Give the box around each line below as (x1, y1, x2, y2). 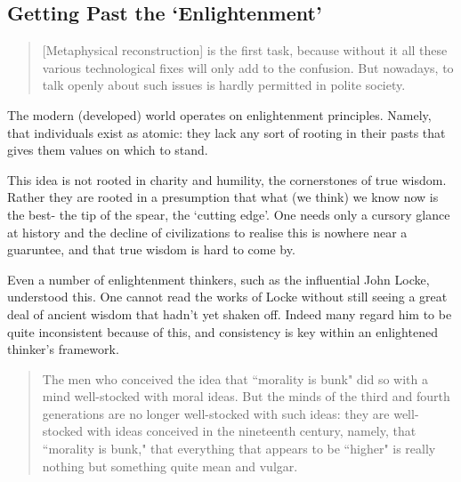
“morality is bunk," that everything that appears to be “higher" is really (42, 439, 436, 458)
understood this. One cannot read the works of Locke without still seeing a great (7, 287, 448, 306)
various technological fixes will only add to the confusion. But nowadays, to (42, 58, 454, 76)
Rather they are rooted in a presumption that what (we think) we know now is (7, 188, 439, 206)
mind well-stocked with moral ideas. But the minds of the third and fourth (42, 387, 450, 406)
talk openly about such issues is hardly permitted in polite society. (42, 76, 406, 94)
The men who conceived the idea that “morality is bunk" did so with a (42, 369, 428, 388)
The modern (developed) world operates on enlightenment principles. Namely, (7, 105, 432, 124)
